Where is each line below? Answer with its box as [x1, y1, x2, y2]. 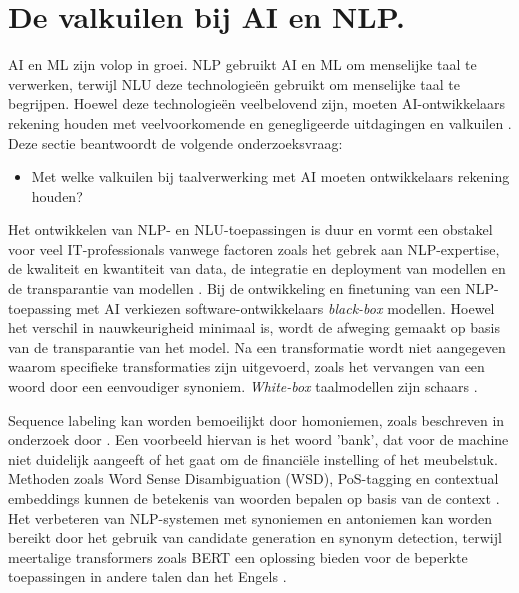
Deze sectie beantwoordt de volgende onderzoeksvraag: [8, 132, 343, 153]
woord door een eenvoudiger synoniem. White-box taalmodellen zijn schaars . [8, 376, 478, 397]
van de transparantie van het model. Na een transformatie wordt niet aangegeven [8, 336, 506, 357]
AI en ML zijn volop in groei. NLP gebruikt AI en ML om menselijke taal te [8, 54, 477, 75]
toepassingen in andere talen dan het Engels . [8, 566, 287, 587]
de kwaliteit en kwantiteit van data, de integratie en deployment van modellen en [8, 258, 506, 279]
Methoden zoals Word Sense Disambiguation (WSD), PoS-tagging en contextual [8, 468, 499, 489]
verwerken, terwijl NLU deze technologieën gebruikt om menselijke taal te [8, 73, 460, 94]
